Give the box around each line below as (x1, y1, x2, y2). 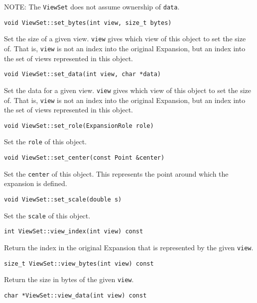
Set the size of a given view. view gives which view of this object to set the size (4, 33, 246, 44)
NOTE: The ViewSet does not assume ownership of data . (4, 1, 180, 11)
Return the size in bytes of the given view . (4, 274, 134, 285)
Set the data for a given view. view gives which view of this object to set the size (4, 85, 251, 95)
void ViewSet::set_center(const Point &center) (4, 154, 165, 162)
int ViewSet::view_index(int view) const (4, 228, 143, 235)
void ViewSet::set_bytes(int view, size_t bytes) (4, 19, 172, 26)
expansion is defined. (4, 178, 67, 189)
